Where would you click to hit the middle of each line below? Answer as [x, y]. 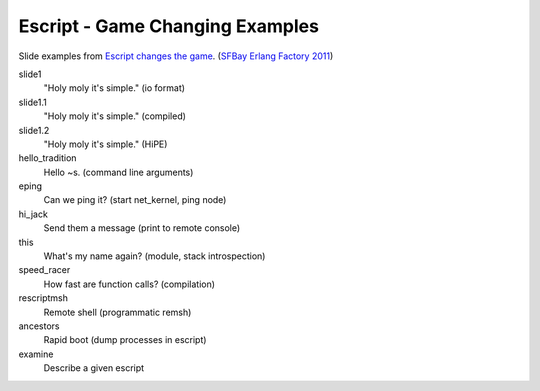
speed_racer [44, 270]
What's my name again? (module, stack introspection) [154, 256]
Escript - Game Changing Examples [169, 26]
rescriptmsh [43, 298]
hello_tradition [47, 158]
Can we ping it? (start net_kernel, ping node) [135, 200]
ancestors [39, 326]
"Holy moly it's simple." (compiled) [115, 116]
